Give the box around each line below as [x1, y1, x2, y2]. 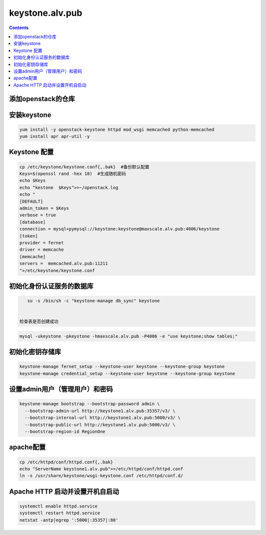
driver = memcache [19, 247, 64, 253]
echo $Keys [19, 178, 46, 184]
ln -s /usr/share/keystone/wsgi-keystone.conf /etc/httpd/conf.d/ [19, 473, 183, 479]
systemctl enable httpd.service [19, 503, 98, 509]
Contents [9, 25, 29, 31]
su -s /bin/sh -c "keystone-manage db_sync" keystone [27, 298, 160, 304]
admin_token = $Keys [19, 205, 69, 211]
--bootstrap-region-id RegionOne [25, 429, 105, 434]
